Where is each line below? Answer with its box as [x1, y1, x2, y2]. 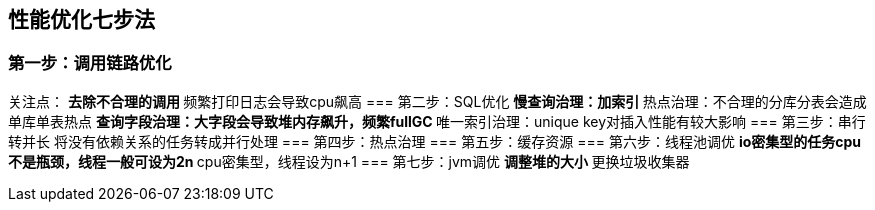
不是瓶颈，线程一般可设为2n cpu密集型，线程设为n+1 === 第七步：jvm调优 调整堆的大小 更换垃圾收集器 [8, 152, 690, 170]
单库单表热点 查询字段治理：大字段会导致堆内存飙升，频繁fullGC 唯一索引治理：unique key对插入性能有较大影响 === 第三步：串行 [8, 112, 866, 130]
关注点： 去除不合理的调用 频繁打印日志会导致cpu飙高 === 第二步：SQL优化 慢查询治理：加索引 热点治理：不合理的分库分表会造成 [8, 92, 867, 110]
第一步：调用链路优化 [8, 53, 172, 74]
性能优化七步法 [8, 7, 155, 32]
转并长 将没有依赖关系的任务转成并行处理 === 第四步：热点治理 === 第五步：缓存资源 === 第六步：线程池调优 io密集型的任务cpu [8, 132, 862, 150]
